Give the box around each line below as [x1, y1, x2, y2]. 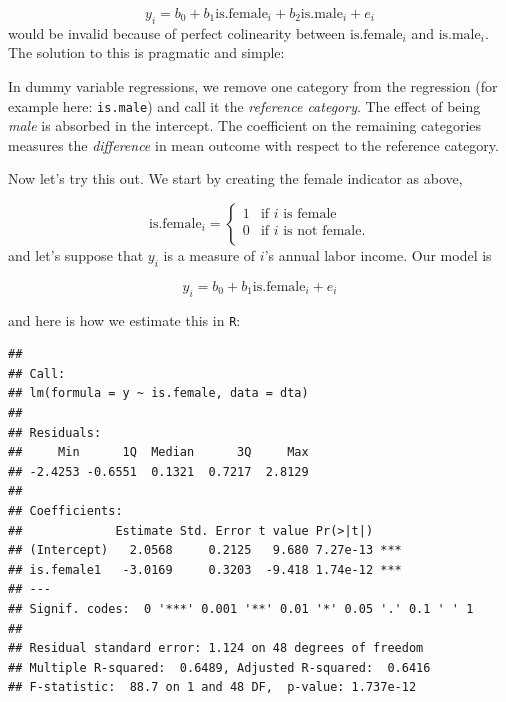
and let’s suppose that [8, 245, 144, 266]
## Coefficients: [8, 504, 123, 519]
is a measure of [163, 245, 256, 266]
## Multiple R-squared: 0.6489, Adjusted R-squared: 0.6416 [8, 660, 431, 675]
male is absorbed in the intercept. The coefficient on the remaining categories [8, 115, 482, 136]
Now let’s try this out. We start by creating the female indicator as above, [8, 168, 463, 189]
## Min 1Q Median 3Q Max [8, 445, 309, 460]
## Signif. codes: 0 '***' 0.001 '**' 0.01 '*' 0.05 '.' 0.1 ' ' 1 [8, 601, 474, 616]
